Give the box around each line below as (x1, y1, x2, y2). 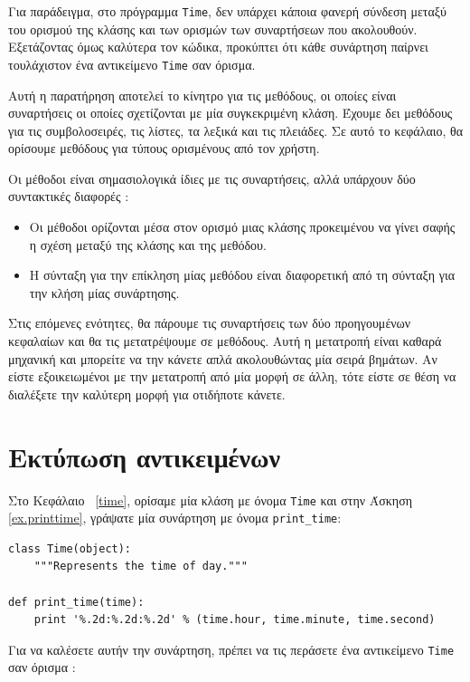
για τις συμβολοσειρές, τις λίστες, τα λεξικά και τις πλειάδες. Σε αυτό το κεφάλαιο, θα (8, 120, 464, 139)
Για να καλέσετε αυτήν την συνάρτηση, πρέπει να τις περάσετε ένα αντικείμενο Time (8, 639, 455, 658)
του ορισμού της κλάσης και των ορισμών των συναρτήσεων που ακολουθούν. (8, 19, 418, 38)
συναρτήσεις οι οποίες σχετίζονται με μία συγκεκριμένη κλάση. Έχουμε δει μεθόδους (8, 103, 453, 122)
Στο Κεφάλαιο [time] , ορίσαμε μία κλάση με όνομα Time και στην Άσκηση (8, 490, 413, 509)
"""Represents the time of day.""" (33, 560, 248, 573)
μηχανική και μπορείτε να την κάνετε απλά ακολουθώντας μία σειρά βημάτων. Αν (8, 349, 437, 368)
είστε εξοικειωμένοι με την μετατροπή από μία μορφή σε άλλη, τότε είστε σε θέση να (8, 367, 456, 386)
